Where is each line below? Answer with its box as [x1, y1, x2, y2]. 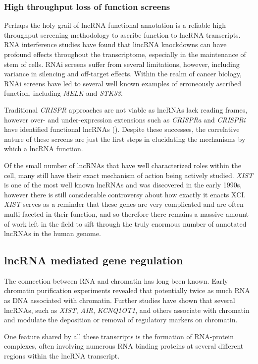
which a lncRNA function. [4, 143, 83, 154]
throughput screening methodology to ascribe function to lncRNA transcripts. [4, 29, 241, 40]
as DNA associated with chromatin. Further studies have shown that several [4, 295, 235, 305]
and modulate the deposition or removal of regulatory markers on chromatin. [4, 314, 238, 325]
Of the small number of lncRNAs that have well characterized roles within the [4, 160, 241, 170]
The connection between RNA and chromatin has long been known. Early [4, 275, 228, 286]
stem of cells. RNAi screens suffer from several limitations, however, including [4, 59, 240, 69]
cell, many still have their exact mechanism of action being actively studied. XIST [4, 170, 253, 180]
